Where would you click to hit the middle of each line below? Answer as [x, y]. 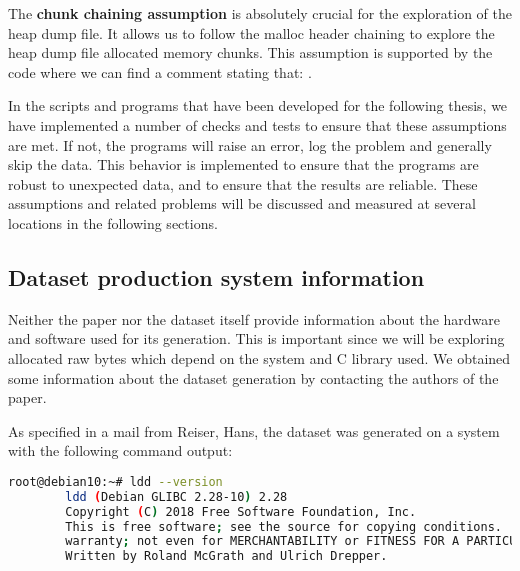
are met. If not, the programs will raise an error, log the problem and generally [250, 144]
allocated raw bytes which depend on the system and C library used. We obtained [259, 357]
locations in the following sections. [113, 222]
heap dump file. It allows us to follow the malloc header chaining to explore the [251, 32]
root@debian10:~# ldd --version [115, 481]
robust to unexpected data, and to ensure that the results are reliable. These [243, 183]
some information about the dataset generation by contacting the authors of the [253, 377]
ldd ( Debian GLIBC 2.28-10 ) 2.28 [176, 496]
